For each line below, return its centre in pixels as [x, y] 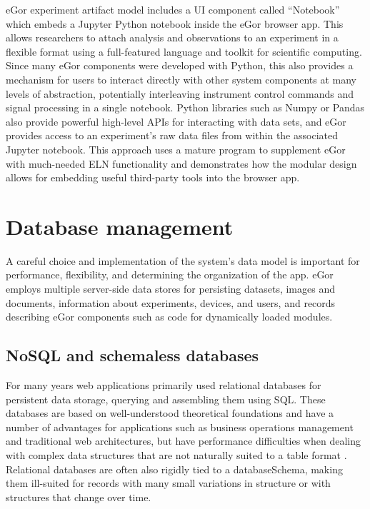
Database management [120, 226]
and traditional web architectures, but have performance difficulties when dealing [183, 441]
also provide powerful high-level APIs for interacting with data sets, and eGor [176, 121]
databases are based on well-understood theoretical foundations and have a [170, 413]
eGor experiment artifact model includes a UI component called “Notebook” [173, 9]
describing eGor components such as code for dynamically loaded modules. [169, 317]
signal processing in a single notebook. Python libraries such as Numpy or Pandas [185, 107]
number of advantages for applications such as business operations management [180, 427]
